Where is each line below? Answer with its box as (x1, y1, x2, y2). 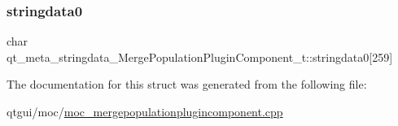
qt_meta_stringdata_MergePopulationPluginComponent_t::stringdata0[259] (7, 48, 393, 65)
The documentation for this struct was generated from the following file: (7, 76, 367, 93)
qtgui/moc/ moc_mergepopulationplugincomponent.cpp (7, 103, 283, 119)
